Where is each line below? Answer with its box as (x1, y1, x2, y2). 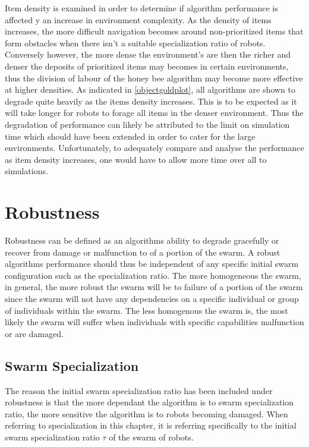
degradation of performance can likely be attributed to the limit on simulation (5, 118, 290, 130)
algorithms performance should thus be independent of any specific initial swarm (5, 257, 299, 270)
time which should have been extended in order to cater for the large (5, 130, 256, 142)
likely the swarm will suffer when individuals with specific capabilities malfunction (5, 316, 304, 328)
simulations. (5, 165, 48, 177)
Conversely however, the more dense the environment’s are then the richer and (5, 48, 291, 61)
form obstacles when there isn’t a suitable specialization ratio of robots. (5, 36, 266, 49)
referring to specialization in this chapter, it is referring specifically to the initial (5, 419, 297, 432)
